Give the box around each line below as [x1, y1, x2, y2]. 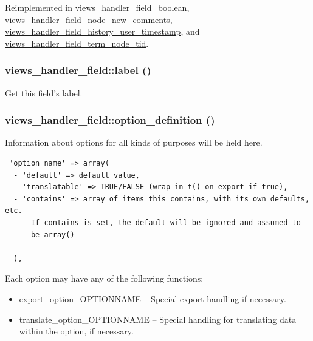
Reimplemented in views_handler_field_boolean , [5, 1, 190, 13]
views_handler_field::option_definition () [5, 112, 215, 127]
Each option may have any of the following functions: [5, 272, 204, 285]
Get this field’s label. [5, 86, 83, 99]
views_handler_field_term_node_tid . [5, 36, 149, 49]
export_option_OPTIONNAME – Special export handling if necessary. [19, 292, 286, 305]
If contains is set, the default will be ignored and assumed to [30, 218, 301, 227]
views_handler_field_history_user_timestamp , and [5, 25, 200, 38]
